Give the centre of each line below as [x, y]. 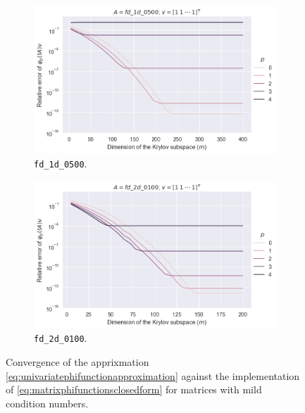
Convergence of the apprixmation [77, 362]
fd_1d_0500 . [61, 163]
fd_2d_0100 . [61, 338]
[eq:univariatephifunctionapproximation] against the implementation [153, 375]
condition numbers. [47, 403]
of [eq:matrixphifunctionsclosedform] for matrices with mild [134, 389]
